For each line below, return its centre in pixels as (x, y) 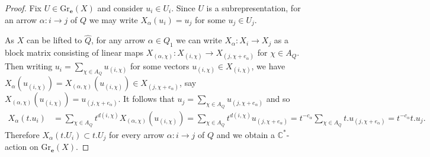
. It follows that (146, 99)
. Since (183, 8)
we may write (113, 19)
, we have (268, 66)
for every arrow (137, 134)
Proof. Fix (23, 8)
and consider (120, 8)
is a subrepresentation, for (253, 8)
